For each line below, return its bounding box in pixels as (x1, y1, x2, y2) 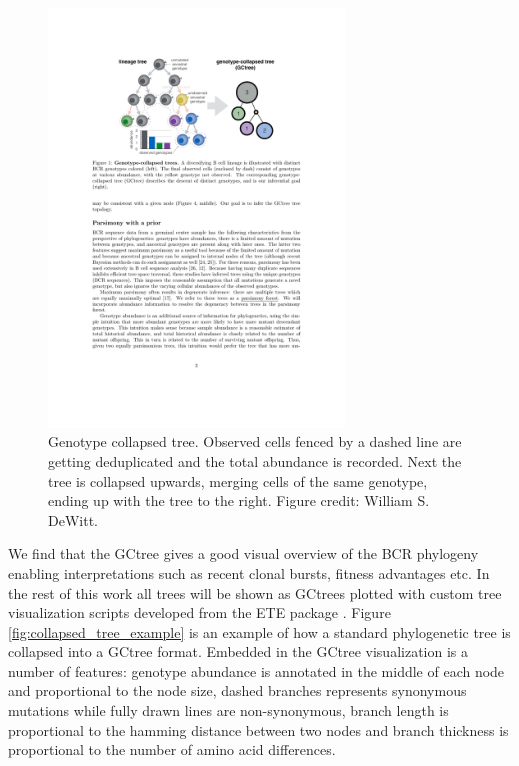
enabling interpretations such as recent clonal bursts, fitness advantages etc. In (8, 562, 490, 583)
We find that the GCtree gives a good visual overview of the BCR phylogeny (8, 543, 479, 564)
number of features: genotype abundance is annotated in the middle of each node (8, 660, 505, 681)
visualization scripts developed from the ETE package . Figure (8, 602, 391, 623)
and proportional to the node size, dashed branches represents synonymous (8, 680, 467, 701)
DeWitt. (48, 509, 98, 530)
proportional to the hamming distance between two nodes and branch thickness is (8, 719, 509, 740)
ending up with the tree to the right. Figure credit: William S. (48, 490, 430, 511)
